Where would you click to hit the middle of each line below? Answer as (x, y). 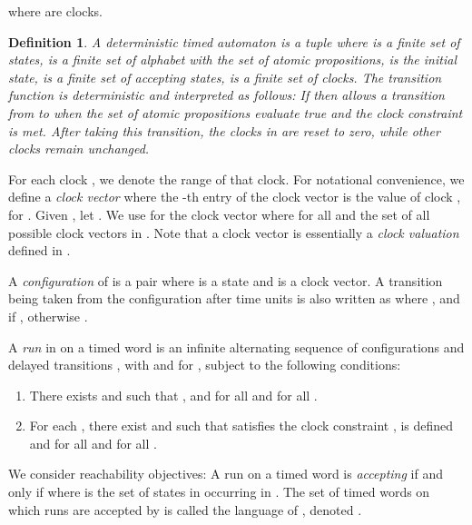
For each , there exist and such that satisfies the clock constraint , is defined (241, 426)
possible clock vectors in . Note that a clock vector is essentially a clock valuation (234, 232)
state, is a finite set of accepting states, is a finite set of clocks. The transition (225, 77)
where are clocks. (55, 11)
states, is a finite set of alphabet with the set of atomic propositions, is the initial (232, 59)
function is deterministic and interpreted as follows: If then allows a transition (226, 95)
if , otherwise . (48, 316)
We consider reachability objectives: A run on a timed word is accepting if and (226, 474)
